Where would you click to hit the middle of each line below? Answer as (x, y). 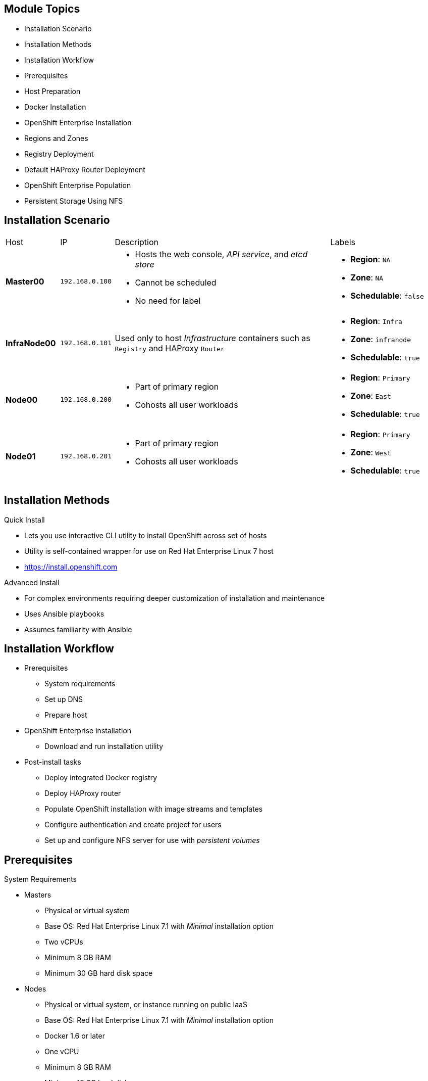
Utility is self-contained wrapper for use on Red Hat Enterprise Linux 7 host (149, 551)
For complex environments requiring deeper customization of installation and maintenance (175, 598)
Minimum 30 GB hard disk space (99, 973)
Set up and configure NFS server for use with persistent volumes (152, 840)
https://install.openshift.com (71, 567)
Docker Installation (55, 107)
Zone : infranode (381, 339)
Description (137, 242)
